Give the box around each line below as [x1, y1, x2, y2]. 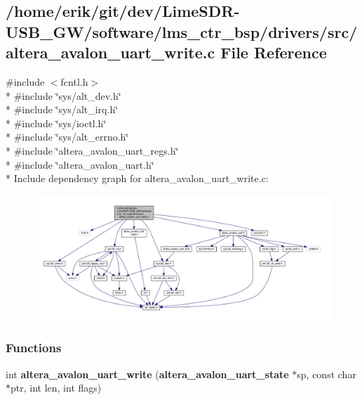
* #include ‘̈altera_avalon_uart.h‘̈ [6, 157, 154, 172]
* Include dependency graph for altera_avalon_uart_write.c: [6, 171, 269, 186]
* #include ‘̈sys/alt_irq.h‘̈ [6, 102, 119, 117]
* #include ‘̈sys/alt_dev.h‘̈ [6, 88, 121, 103]
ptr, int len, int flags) [11, 380, 102, 395]
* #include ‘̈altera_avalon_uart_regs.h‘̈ [6, 143, 179, 157]
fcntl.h [60, 74, 88, 89]
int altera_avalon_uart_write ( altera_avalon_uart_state [6, 366, 289, 381]
